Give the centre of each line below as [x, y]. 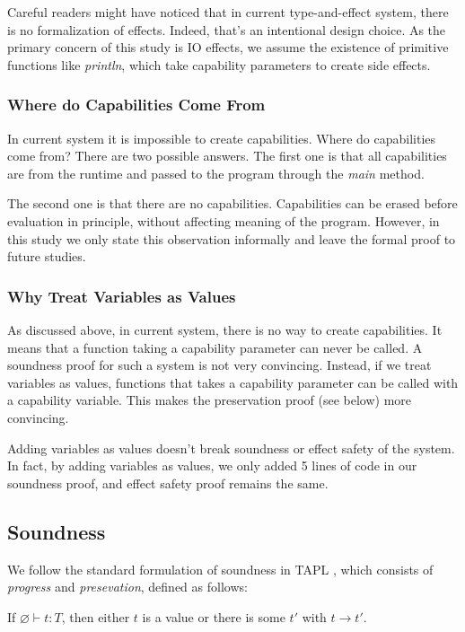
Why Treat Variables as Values [122, 296]
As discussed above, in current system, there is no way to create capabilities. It [225, 329]
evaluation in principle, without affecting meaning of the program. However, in [224, 220]
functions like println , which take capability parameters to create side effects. [219, 64]
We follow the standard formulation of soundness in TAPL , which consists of [220, 569]
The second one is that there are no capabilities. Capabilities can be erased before [232, 203]
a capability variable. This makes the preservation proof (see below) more [210, 400]
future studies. [47, 256]
